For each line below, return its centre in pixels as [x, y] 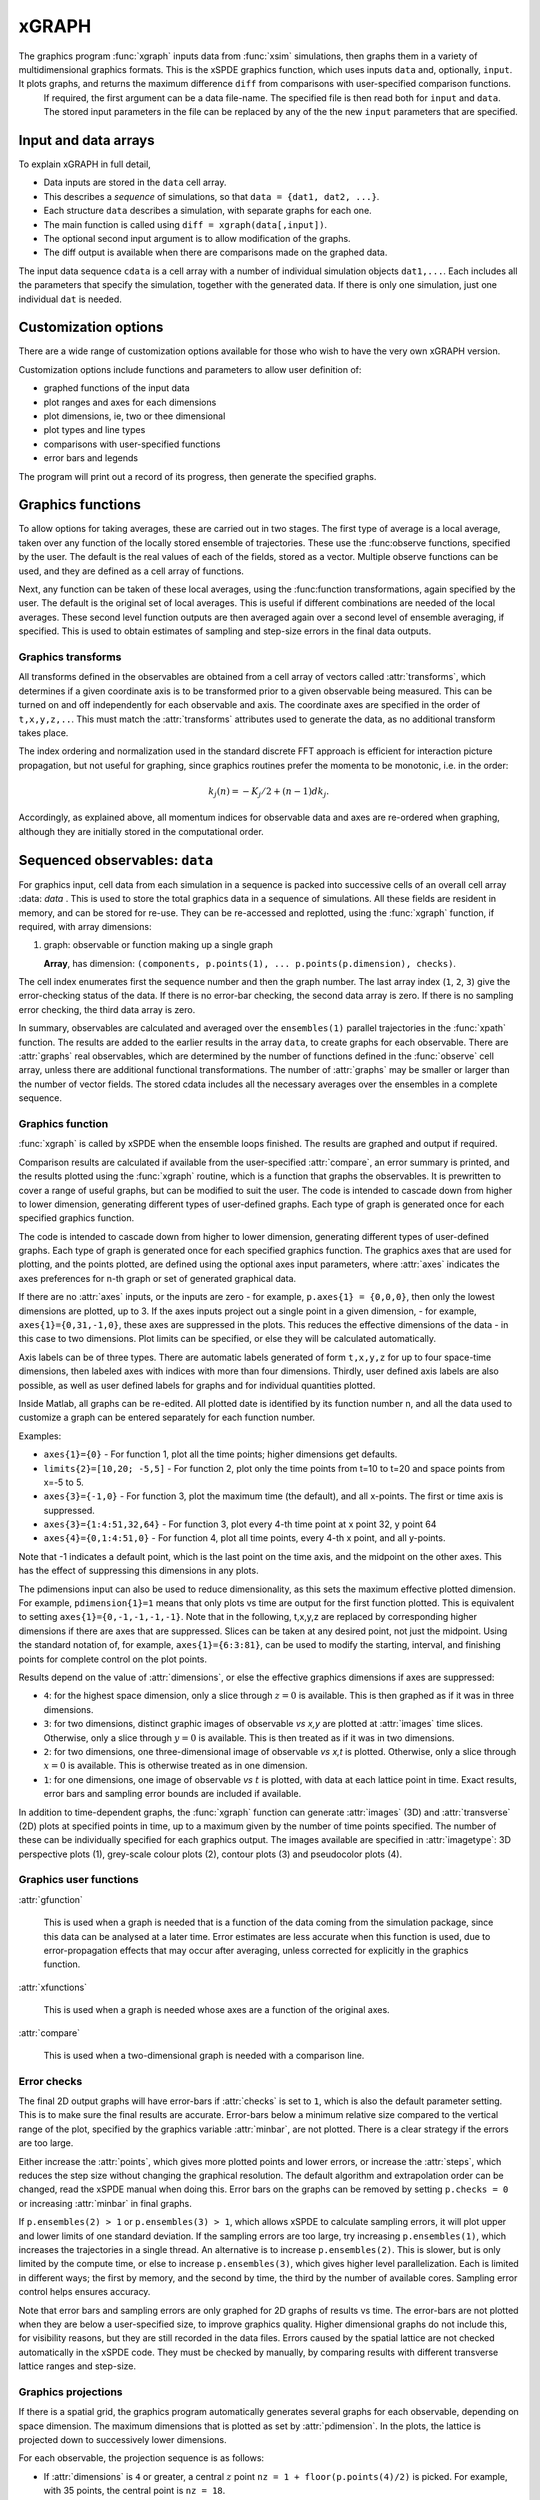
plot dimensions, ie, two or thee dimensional [134, 416]
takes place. [43, 732]
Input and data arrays [86, 140]
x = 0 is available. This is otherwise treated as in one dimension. [176, 1766]
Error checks [50, 2081]
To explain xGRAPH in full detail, [85, 164]
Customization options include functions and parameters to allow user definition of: [190, 369]
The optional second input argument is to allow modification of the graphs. [197, 238]
